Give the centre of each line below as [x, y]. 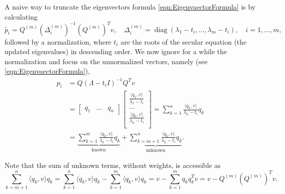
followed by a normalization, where [58, 41]
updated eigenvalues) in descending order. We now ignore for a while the [116, 51]
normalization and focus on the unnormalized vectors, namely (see [106, 61]
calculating [21, 16]
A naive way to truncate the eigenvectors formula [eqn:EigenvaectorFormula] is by [130, 7]
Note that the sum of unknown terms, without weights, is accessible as [113, 165]
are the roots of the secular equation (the [184, 41]
